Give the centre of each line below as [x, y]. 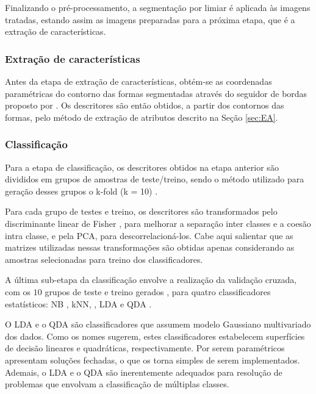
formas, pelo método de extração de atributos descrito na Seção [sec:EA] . [142, 117]
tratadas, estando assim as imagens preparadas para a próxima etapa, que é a [150, 19]
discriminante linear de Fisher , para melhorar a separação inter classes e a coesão [158, 223]
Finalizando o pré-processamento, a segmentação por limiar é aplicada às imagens [158, 7]
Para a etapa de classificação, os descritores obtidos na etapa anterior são [142, 167]
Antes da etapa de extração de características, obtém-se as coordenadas [138, 81]
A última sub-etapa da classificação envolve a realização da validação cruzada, [151, 280]
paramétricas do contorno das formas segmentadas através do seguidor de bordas [156, 93]
